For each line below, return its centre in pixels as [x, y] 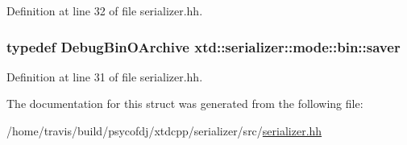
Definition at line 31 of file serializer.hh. [105, 76]
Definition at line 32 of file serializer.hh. [105, 10]
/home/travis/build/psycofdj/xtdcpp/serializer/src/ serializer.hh [164, 130]
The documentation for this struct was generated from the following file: [185, 104]
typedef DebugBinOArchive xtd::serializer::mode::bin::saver [203, 46]
